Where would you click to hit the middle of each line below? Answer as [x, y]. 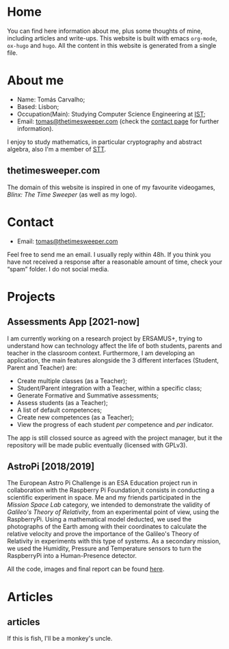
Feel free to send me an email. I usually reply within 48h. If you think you [109, 254]
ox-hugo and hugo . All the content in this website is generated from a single [112, 45]
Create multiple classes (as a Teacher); [72, 380]
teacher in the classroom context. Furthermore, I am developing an [101, 353]
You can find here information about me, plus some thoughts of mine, [105, 31]
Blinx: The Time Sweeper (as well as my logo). [72, 194]
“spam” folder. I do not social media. [58, 269]
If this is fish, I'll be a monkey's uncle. [60, 639]
